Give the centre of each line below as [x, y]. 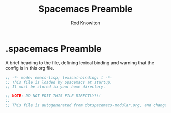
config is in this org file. [30, 68]
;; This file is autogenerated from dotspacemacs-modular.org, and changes [87, 105]
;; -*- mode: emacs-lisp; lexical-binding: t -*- [59, 77]
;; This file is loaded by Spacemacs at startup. [59, 82]
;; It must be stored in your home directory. [55, 87]
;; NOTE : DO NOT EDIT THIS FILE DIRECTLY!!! [53, 96]
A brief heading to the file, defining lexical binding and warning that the [80, 63]
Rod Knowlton [85, 23]
